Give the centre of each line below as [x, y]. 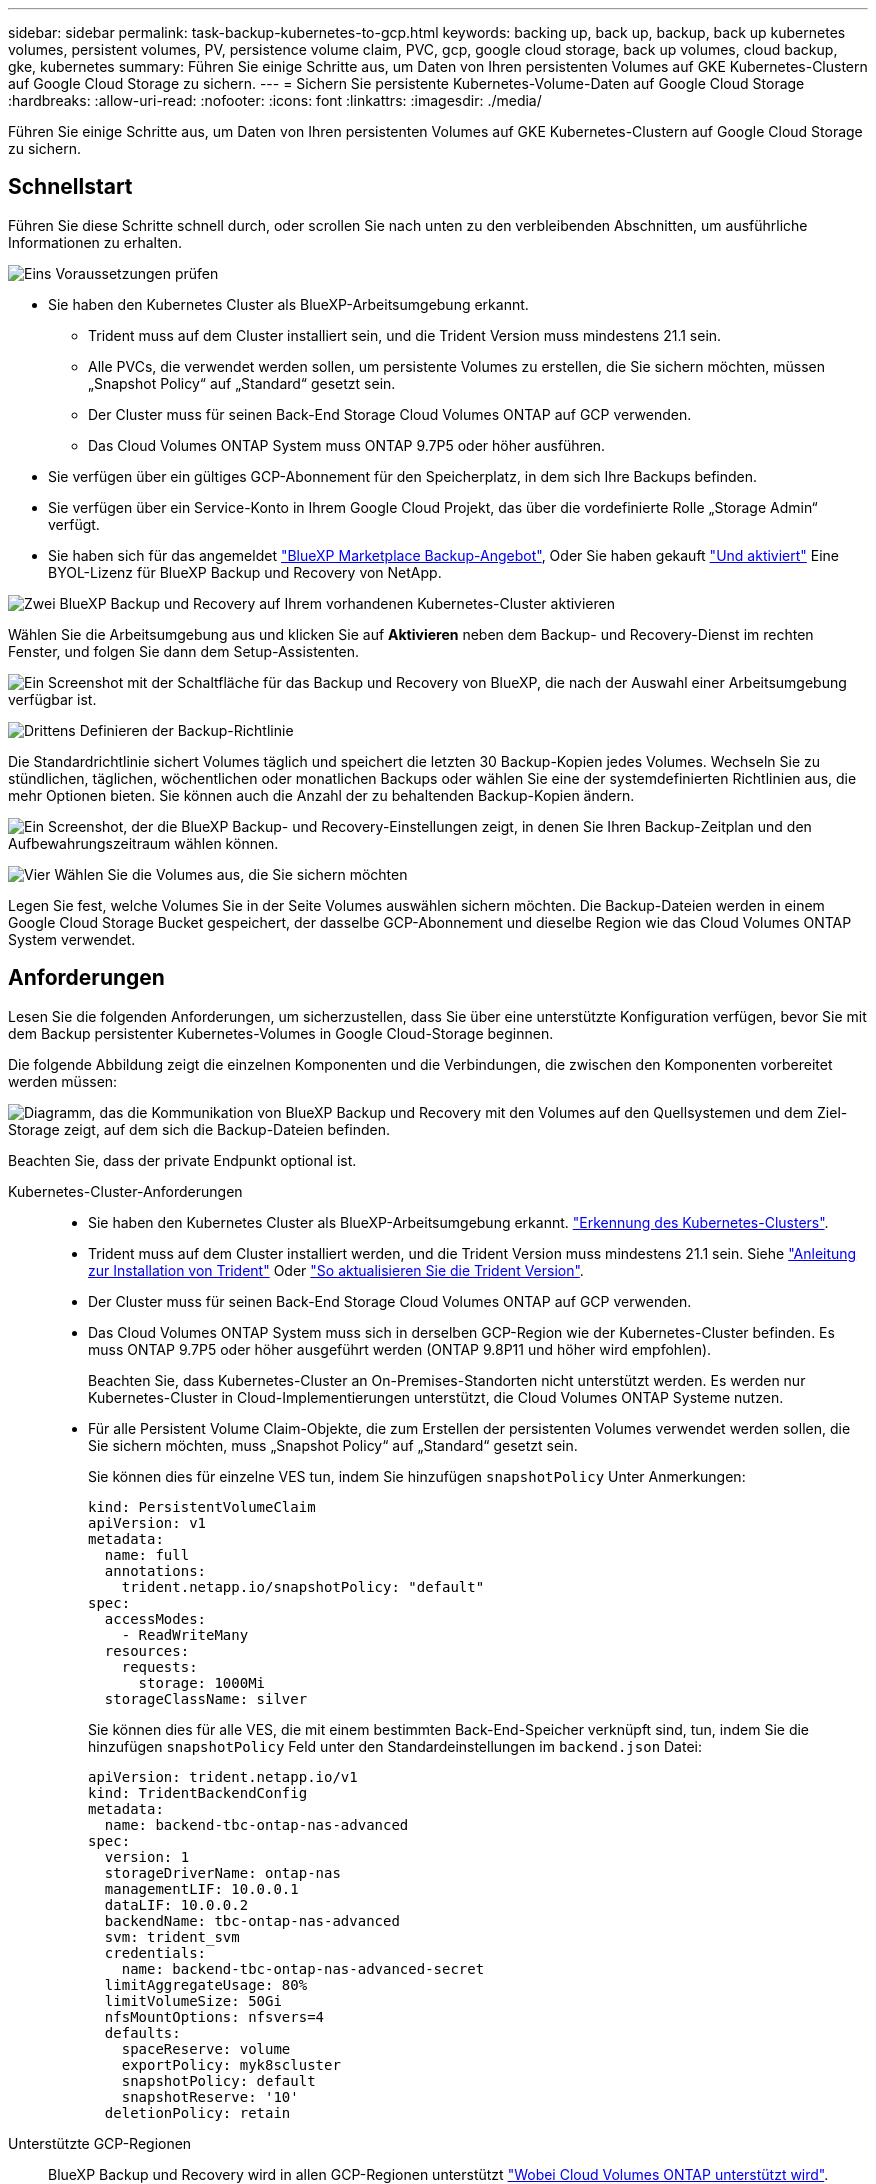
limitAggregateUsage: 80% [206, 1984]
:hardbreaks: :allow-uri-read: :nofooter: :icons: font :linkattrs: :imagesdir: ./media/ [275, 100]
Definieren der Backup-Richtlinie [186, 730]
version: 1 [147, 1856]
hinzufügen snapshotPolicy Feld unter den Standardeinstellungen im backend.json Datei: [395, 1746]
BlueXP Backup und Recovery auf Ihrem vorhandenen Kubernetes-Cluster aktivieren [337, 603]
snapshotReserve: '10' [210, 2096]
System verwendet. [72, 939]
